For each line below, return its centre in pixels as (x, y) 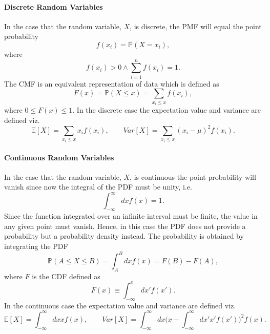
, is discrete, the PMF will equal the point (196, 26)
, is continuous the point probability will (193, 176)
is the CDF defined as (66, 276)
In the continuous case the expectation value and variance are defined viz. (120, 305)
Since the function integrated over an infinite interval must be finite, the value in (131, 216)
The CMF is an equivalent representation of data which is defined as (112, 83)
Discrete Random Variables (54, 6)
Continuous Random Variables (59, 157)
